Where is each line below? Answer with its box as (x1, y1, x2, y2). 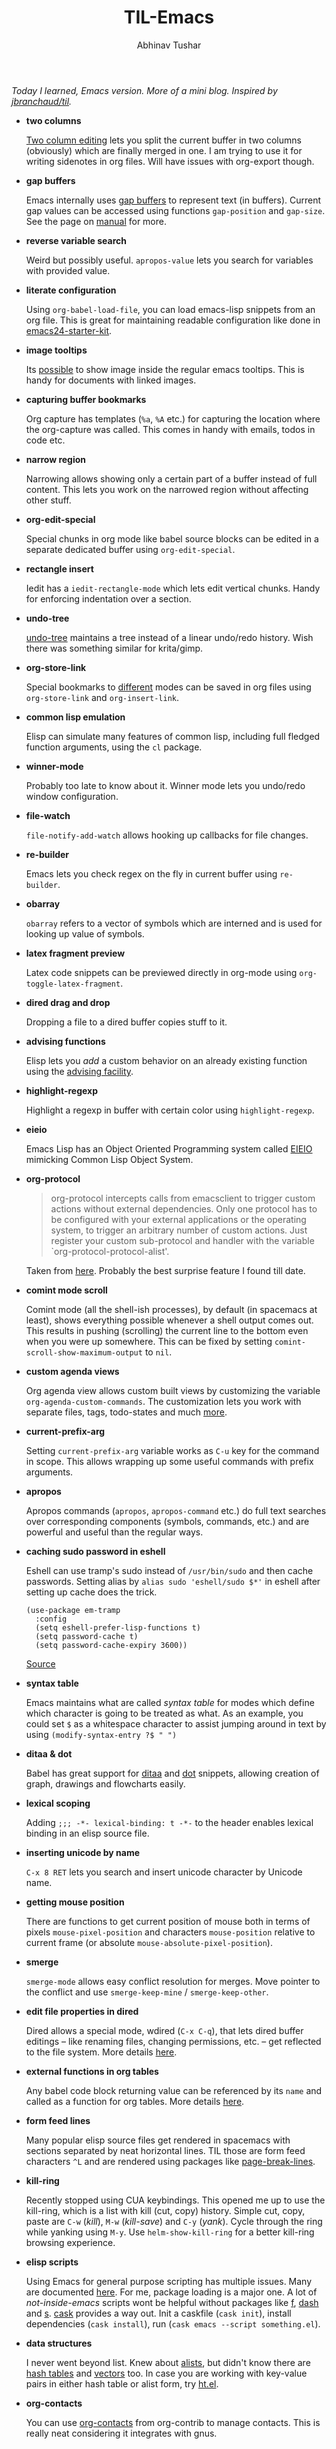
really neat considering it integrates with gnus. (25, 2427, 218, 2439)
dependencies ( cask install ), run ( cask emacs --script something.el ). (25, 2317, 321, 2330)
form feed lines (25, 2114, 91, 2126)
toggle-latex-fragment (25, 979, 121, 989)
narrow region (25, 453, 87, 465)
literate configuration (25, 284, 117, 296)
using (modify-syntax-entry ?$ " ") (25, 1728, 178, 1740)
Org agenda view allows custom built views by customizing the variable (25, 1384, 321, 1396)
